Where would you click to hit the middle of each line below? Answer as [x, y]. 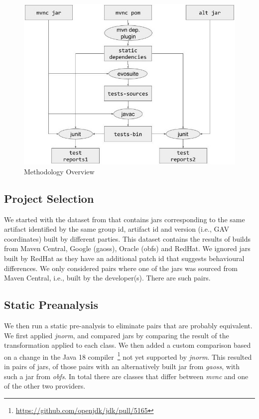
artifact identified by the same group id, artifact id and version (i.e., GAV [117, 229]
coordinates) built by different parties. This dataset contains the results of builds [128, 238]
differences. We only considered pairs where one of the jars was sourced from [121, 268]
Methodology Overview [59, 171]
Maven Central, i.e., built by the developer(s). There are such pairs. [107, 278]
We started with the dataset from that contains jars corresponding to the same [125, 219]
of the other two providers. [45, 386]
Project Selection [49, 198]
